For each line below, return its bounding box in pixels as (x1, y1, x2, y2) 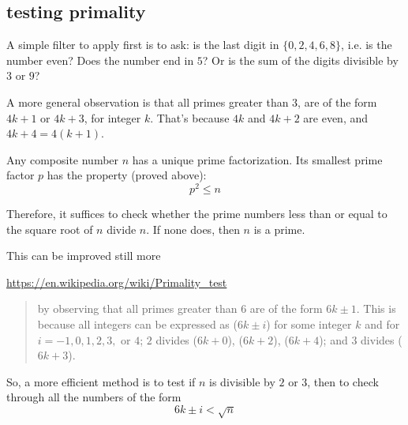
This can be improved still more (6, 247, 161, 264)
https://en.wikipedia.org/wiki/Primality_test (6, 273, 227, 290)
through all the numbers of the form (6, 389, 182, 405)
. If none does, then (146, 220, 240, 237)
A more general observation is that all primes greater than (6, 93, 289, 110)
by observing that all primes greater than (37, 300, 238, 317)
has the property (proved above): (47, 167, 207, 183)
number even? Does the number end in (6, 51, 194, 68)
